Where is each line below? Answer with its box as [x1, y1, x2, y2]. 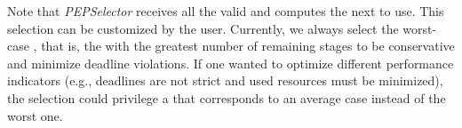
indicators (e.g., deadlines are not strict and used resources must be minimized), [7, 71, 443, 90]
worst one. [7, 106, 63, 124]
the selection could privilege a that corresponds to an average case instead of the [7, 88, 446, 107]
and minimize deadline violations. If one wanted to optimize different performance [7, 53, 454, 72]
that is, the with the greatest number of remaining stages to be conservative [41, 36, 455, 55]
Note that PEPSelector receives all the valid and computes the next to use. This [7, 2, 444, 20]
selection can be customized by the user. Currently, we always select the [7, 19, 399, 37]
